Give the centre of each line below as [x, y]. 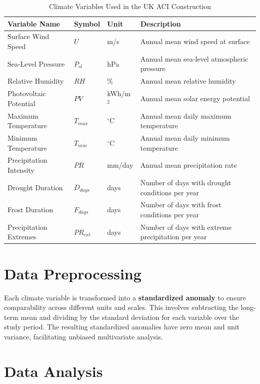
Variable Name [34, 23]
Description [160, 23]
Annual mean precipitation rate [188, 165]
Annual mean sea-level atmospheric [194, 58]
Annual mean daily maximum [186, 115]
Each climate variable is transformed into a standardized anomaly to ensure [125, 297]
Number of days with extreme [186, 227]
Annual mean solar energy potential [195, 98]
